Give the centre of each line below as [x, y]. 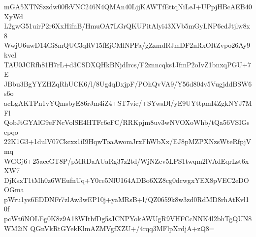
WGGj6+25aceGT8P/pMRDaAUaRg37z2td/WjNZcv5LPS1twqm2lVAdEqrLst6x [127, 161]
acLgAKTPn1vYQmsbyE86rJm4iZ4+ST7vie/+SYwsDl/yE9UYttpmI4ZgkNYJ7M [128, 103]
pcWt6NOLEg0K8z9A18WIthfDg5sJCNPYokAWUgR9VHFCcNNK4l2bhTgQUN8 [128, 219]
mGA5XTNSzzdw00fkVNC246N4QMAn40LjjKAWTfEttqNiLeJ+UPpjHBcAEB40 [128, 6]
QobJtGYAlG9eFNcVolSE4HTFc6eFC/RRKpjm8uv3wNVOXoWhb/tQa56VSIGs [127, 122]
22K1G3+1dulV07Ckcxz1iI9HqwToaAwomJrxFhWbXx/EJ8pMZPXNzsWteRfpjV [128, 141]
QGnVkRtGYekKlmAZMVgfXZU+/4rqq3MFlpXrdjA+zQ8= [122, 228]
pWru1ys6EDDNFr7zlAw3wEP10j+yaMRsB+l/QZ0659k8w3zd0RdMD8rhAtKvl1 [127, 199]
